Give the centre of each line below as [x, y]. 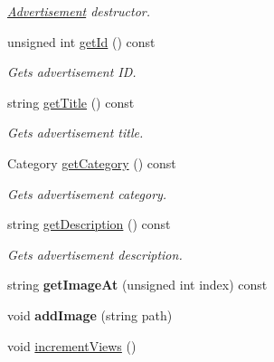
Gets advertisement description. [95, 254]
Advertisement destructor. [79, 11]
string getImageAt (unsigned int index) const [137, 285]
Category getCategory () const [92, 162]
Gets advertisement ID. [72, 72]
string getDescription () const [89, 224]
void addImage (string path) [90, 314]
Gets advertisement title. [76, 133]
